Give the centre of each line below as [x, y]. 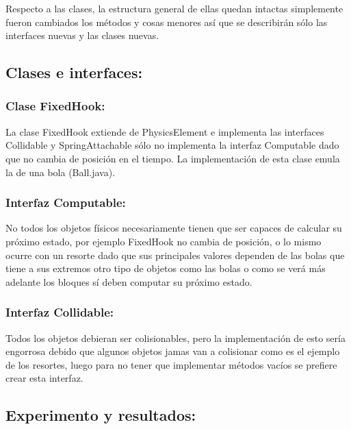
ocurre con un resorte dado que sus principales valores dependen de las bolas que [175, 255]
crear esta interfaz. [44, 378]
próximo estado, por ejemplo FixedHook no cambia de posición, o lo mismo [164, 241]
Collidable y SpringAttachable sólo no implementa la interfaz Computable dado [172, 145]
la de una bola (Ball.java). [61, 172]
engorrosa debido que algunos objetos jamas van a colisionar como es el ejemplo [173, 351]
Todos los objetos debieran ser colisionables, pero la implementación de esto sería [175, 338]
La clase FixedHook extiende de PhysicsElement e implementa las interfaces [165, 131]
